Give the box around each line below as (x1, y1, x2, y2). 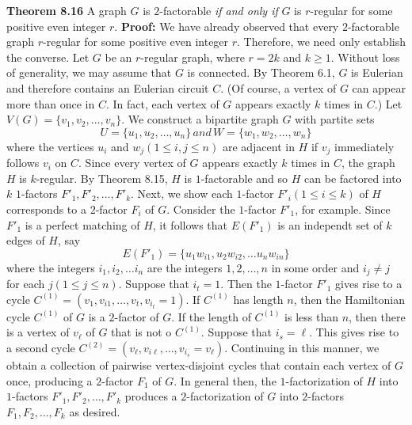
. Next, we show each (131, 185, 233, 202)
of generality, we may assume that (6, 64, 172, 81)
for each (6, 275, 45, 292)
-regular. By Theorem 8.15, (36, 169, 168, 186)
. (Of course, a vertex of (220, 79, 337, 96)
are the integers (147, 259, 223, 275)
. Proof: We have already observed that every (114, 17, 339, 34)
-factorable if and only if (159, 2, 278, 18)
